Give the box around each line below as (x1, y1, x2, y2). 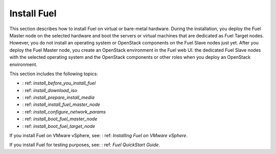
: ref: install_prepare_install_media (22, 95, 95, 101)
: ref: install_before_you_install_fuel (22, 80, 96, 86)
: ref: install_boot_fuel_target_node (22, 123, 96, 129)
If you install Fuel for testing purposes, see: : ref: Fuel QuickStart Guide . (9, 142, 160, 148)
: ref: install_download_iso (22, 87, 78, 93)
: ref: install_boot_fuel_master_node (22, 116, 98, 122)
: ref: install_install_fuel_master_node (22, 101, 101, 107)
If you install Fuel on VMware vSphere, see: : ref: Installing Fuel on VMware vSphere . (9, 133, 188, 139)
